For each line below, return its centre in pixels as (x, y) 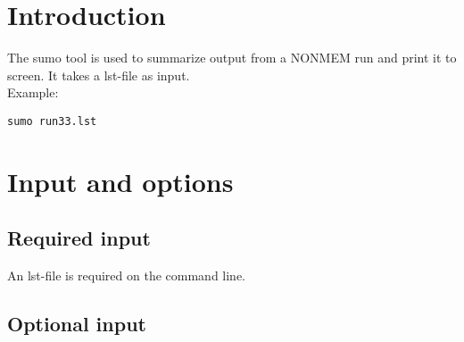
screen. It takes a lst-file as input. (99, 75)
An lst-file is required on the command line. (127, 275)
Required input (79, 238)
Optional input (77, 324)
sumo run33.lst (52, 121)
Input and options (120, 181)
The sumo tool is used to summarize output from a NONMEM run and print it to (232, 58)
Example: (33, 92)
